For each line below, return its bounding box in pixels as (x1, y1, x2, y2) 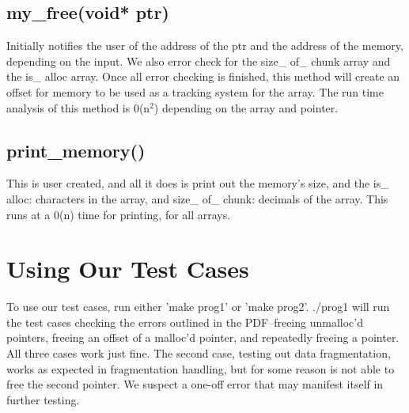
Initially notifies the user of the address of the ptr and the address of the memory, (6, 37, 403, 54)
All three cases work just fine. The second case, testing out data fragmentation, (6, 345, 391, 362)
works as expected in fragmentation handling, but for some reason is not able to (6, 360, 395, 377)
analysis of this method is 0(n (6, 99, 150, 116)
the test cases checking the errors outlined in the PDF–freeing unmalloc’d (6, 313, 363, 330)
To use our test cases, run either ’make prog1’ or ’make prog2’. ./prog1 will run (6, 298, 390, 315)
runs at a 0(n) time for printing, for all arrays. (6, 206, 231, 222)
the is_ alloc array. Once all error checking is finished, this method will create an (6, 68, 400, 85)
